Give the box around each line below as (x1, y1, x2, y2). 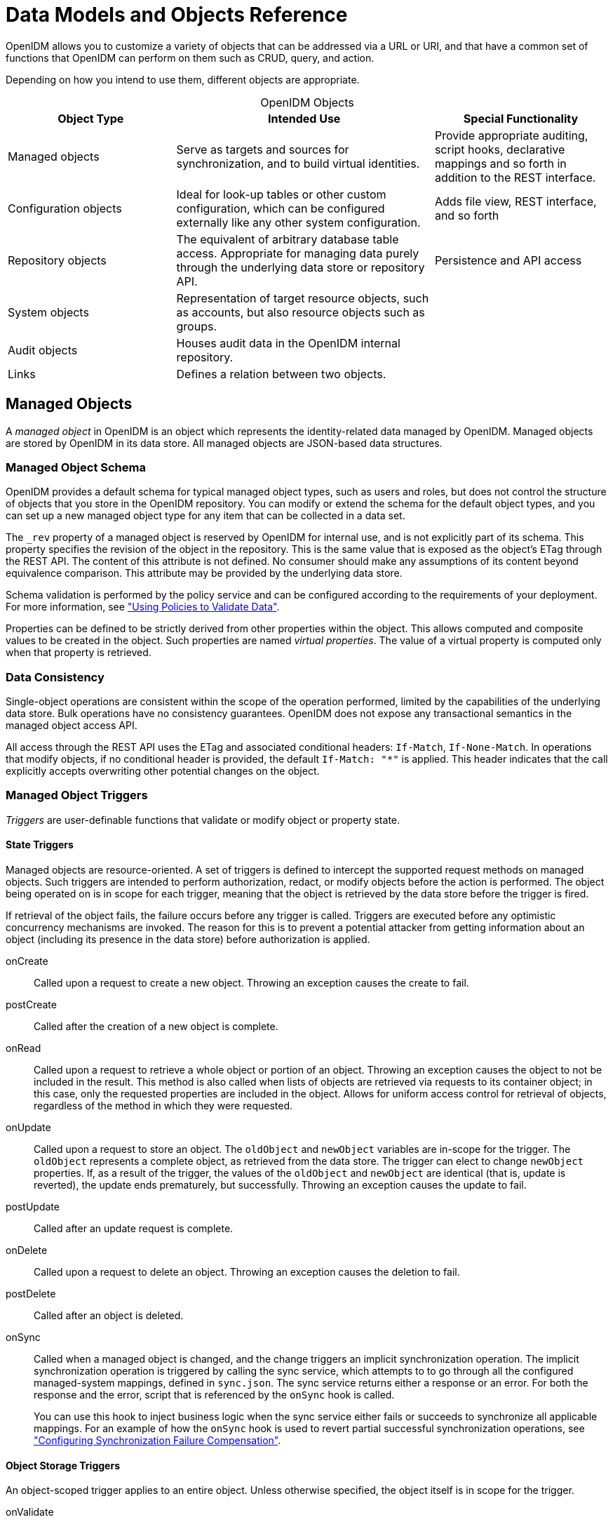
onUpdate (6, 1121, 51, 1134)
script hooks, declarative (434, 142, 565, 156)
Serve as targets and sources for (176, 142, 349, 156)
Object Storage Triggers (6, 1459, 120, 1471)
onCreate (6, 955, 48, 968)
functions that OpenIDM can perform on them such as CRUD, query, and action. (6, 51, 375, 64)
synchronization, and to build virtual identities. (176, 156, 420, 171)
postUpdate (6, 1201, 60, 1213)
